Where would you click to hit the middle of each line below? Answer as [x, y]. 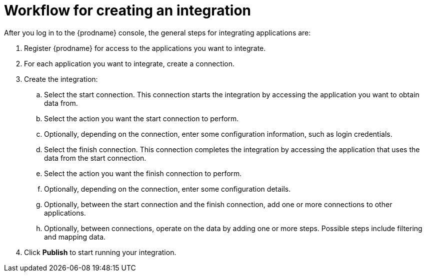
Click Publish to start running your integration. [100, 252]
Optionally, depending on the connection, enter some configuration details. [167, 189]
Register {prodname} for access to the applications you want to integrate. [145, 48]
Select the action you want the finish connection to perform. [143, 173]
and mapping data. [75, 237]
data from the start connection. [95, 158]
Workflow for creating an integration [128, 10]
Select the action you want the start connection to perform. [141, 118]
